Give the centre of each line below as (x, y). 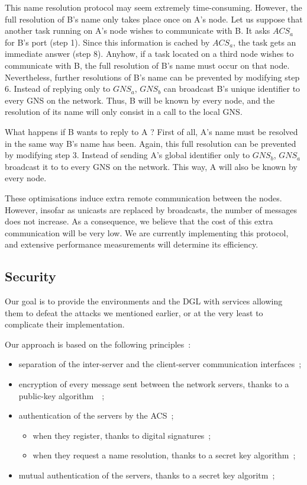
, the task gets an (265, 42)
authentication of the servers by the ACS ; (96, 415)
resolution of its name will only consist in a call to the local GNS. (124, 112)
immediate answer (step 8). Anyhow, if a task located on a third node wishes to (149, 54)
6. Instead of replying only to (58, 89)
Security (30, 276)
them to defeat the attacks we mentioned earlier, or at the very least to (134, 312)
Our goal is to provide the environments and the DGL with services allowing (144, 301)
